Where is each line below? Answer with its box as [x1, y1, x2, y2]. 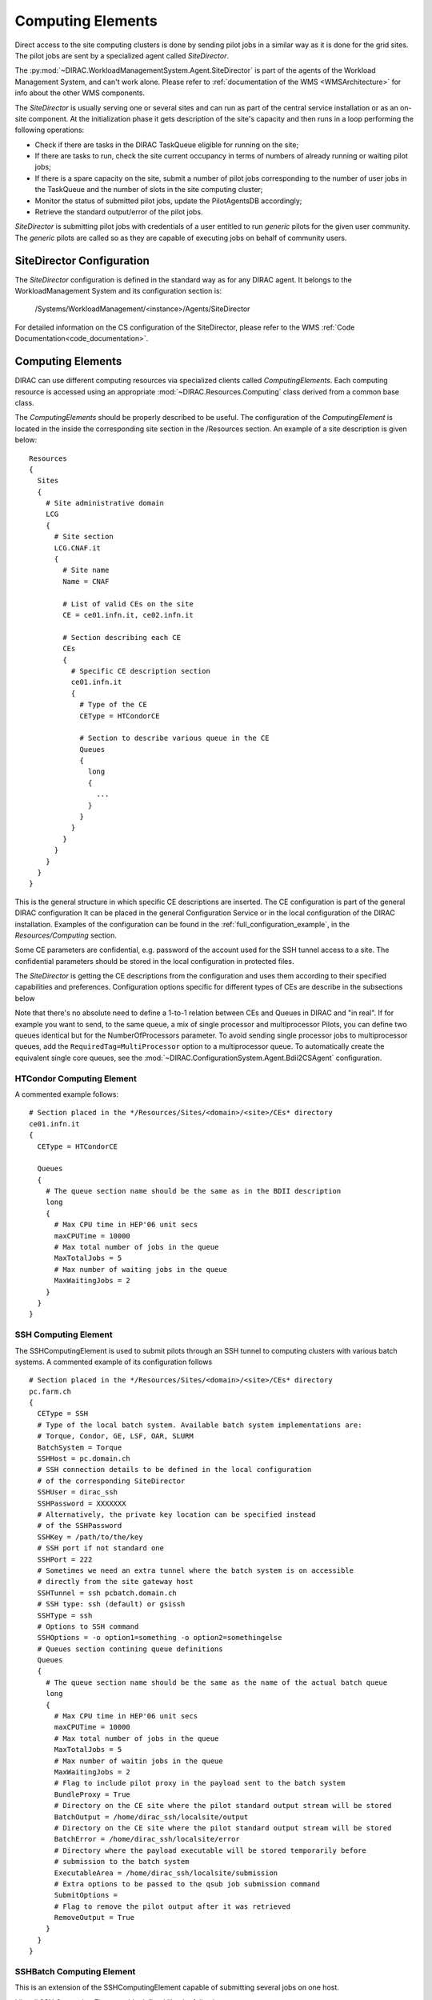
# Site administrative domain [45, 498, 164, 508]
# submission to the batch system [54, 1857, 190, 1866]
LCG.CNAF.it [54, 543, 102, 552]
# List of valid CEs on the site [62, 599, 194, 608]
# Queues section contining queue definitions [37, 1644, 223, 1654]
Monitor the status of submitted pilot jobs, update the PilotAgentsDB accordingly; [34, 196, 302, 206]
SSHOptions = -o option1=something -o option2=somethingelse [37, 1633, 282, 1642]
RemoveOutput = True [54, 1913, 135, 1922]
